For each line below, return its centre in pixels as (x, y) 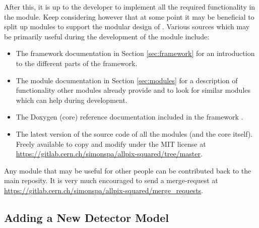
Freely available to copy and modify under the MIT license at (111, 144)
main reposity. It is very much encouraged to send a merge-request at (111, 180)
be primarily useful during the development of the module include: (107, 36)
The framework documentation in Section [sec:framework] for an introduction (135, 53)
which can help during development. (72, 100)
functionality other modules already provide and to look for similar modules (133, 90)
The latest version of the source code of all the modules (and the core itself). (134, 133)
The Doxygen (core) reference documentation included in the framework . (129, 117)
